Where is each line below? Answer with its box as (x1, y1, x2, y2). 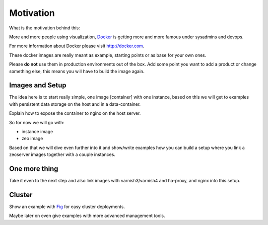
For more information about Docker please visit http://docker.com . (9, 43, 144, 49)
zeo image (21, 136, 43, 142)
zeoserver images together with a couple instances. (9, 151, 116, 157)
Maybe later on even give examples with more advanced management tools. (9, 213, 165, 219)
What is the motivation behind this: (9, 25, 80, 31)
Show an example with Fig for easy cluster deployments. (9, 204, 125, 210)
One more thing (9, 164, 59, 173)
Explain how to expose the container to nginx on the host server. (9, 110, 141, 116)
